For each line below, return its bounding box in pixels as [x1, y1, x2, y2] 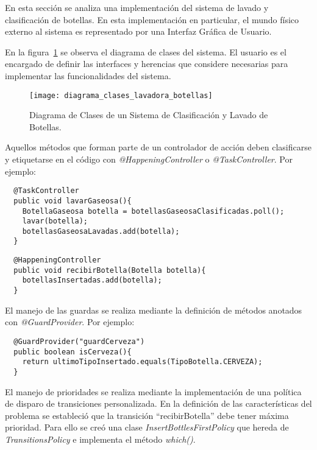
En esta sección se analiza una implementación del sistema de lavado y [5, 1, 269, 13]
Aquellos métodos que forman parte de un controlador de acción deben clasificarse [5, 141, 312, 153]
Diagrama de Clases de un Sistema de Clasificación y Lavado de [29, 108, 268, 121]
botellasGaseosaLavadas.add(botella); [22, 227, 180, 236]
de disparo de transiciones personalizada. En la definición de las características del [5, 397, 312, 410]
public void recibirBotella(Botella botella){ [13, 265, 206, 275]
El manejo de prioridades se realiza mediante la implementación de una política [5, 385, 302, 398]
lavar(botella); [22, 217, 88, 226]
